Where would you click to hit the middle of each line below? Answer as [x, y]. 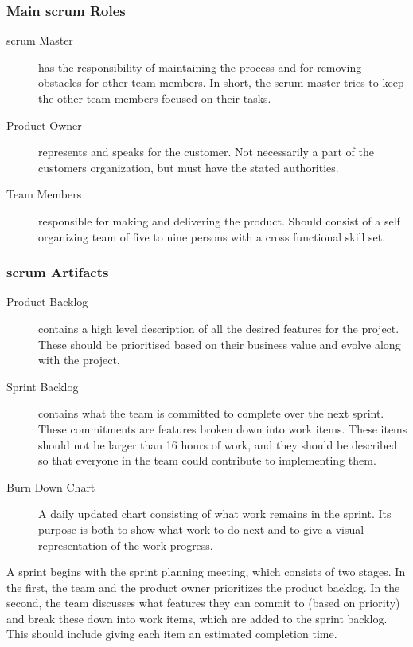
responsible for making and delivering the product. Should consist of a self [219, 220]
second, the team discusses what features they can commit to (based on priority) [203, 603]
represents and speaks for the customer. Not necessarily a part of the [206, 152]
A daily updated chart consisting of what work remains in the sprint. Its [215, 514]
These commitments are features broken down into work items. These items [223, 428]
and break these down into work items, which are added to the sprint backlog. [197, 618]
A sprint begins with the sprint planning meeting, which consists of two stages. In [206, 572]
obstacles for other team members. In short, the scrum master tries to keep [221, 82]
